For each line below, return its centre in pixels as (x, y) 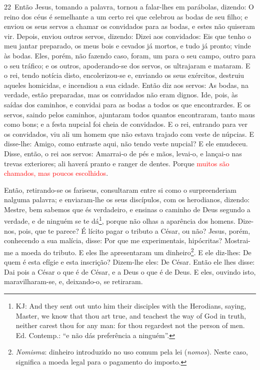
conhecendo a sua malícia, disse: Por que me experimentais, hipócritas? (113, 240)
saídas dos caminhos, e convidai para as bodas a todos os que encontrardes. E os (127, 104)
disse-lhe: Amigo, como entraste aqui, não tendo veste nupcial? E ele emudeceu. (126, 144)
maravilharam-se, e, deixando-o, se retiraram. (73, 281)
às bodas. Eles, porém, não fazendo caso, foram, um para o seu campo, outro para (130, 55)
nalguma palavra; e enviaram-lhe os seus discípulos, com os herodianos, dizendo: (127, 199)
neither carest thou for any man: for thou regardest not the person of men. (130, 325)
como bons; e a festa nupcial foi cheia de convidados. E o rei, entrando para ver (126, 124)
